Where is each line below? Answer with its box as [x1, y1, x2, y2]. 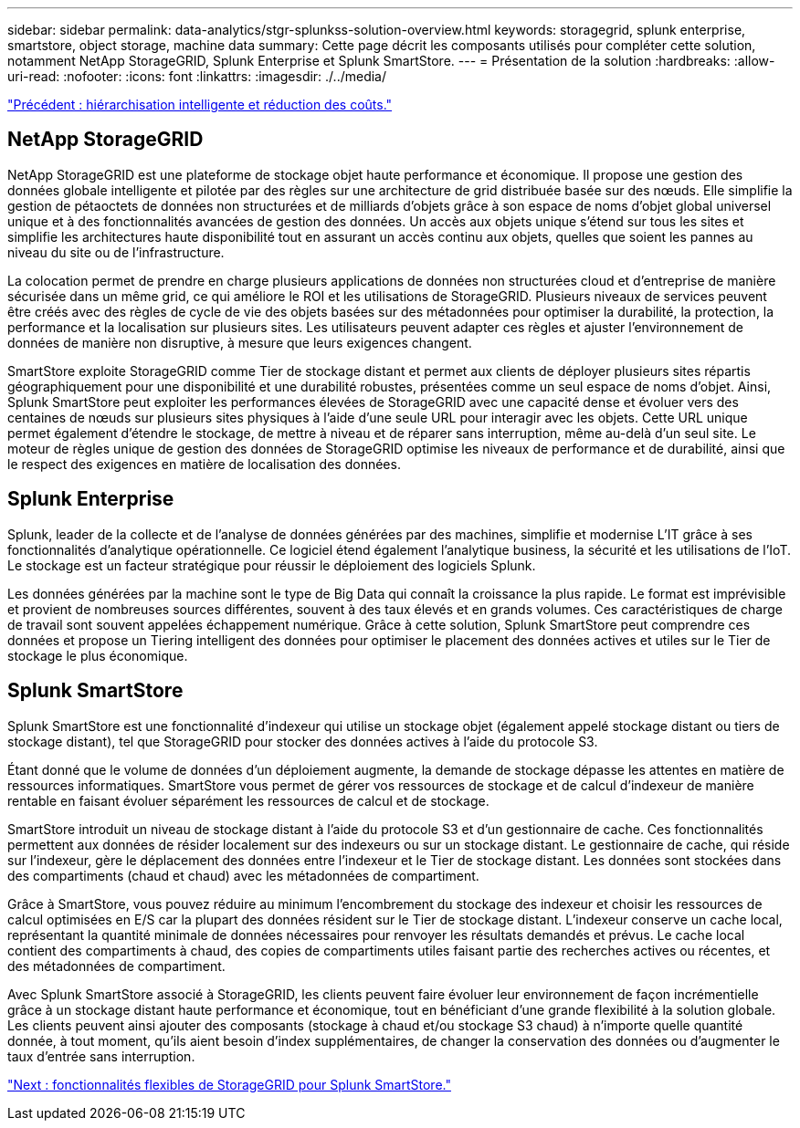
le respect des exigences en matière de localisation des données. [7, 455, 401, 472]
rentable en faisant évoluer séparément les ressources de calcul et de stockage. [7, 792, 489, 809]
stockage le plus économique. [7, 647, 188, 663]
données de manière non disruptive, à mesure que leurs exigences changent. [7, 334, 472, 350]
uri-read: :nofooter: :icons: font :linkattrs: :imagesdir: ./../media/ [7, 68, 387, 84]
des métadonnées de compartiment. [7, 957, 226, 974]
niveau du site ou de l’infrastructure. [7, 244, 225, 260]
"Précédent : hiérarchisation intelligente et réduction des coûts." [7, 97, 393, 112]
